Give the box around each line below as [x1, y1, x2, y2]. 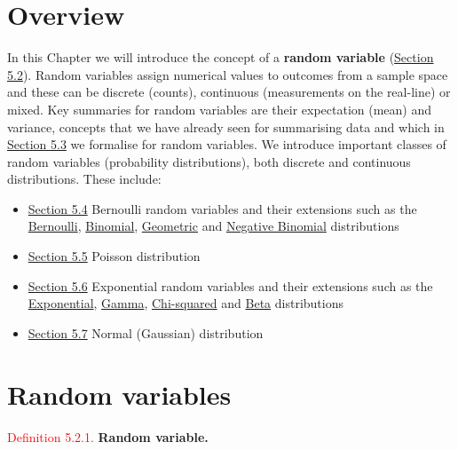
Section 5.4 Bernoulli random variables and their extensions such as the [28, 199, 417, 217]
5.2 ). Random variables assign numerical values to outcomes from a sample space [7, 65, 448, 83]
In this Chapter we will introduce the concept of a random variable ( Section [7, 48, 434, 67]
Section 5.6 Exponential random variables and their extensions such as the [28, 276, 433, 295]
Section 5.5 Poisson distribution [28, 247, 201, 265]
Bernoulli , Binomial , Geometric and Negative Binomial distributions [28, 217, 399, 235]
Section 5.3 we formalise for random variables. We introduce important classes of [7, 135, 446, 154]
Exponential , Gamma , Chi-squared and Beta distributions [28, 294, 343, 312]
